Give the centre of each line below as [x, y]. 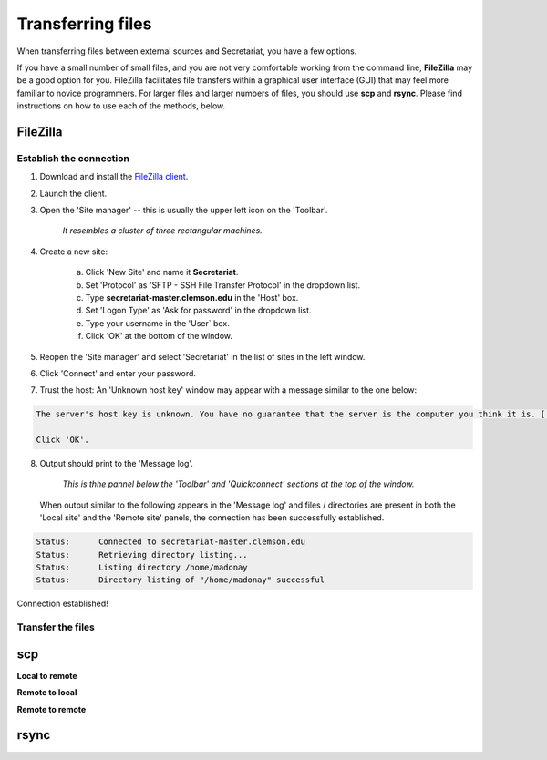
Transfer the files [56, 627]
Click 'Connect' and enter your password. [118, 373]
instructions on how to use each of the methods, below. [121, 106]
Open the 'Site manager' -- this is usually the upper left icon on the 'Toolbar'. [184, 211]
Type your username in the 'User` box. [157, 323]
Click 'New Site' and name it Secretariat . [162, 272]
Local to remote [47, 675]
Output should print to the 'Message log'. [116, 464]
